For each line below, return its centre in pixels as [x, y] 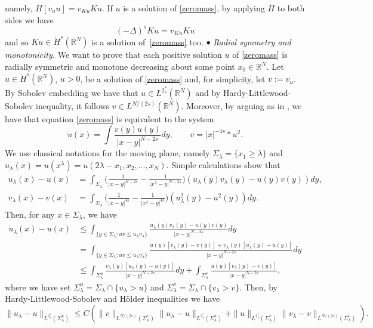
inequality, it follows [73, 106]
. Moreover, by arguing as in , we [241, 106]
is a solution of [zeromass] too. [147, 41]
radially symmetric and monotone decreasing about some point [120, 66]
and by [208, 93]
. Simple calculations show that [223, 164]
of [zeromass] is [260, 55]
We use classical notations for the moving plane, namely [107, 153]
